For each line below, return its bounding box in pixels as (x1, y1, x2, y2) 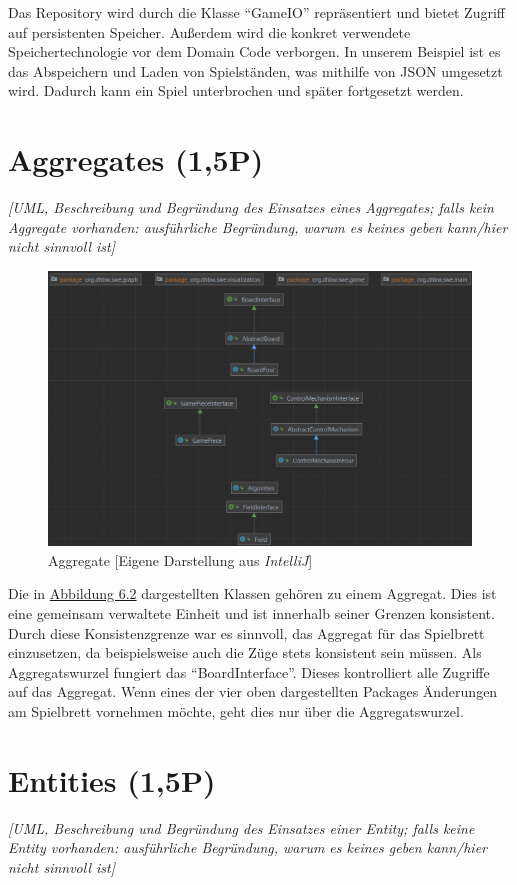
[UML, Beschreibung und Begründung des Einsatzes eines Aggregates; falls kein (8, 197, 494, 218)
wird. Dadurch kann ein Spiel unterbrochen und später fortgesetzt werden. (8, 80, 464, 101)
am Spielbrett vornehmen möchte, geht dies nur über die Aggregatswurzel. (8, 700, 464, 721)
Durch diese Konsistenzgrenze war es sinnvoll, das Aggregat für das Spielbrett (8, 622, 485, 643)
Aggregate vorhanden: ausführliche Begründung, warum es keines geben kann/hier (8, 216, 508, 237)
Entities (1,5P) (8, 759, 216, 800)
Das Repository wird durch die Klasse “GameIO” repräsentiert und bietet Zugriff (8, 2, 505, 22)
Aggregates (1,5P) (8, 139, 264, 180)
